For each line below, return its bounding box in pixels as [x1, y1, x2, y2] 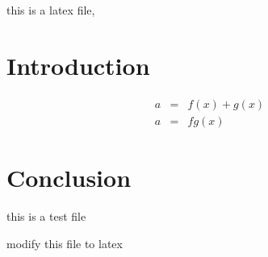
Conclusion [6, 160, 132, 193]
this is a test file [6, 207, 86, 224]
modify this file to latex [6, 234, 123, 251]
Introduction [6, 48, 150, 81]
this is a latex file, [6, 2, 95, 18]
